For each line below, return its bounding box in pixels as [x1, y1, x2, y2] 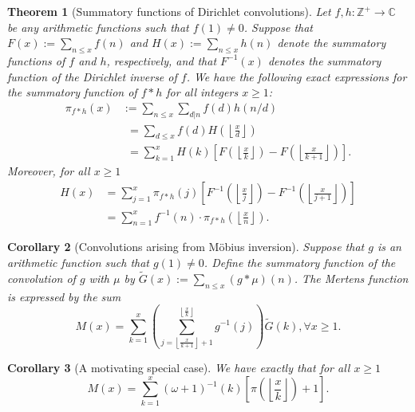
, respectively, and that [106, 52, 217, 69]
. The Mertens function [294, 269, 409, 286]
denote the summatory [277, 34, 386, 51]
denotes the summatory [267, 52, 381, 69]
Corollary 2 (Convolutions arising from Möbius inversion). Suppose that [7, 238, 365, 255]
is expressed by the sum [7, 288, 121, 304]
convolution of [7, 269, 76, 286]
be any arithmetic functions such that [7, 18, 189, 35]
